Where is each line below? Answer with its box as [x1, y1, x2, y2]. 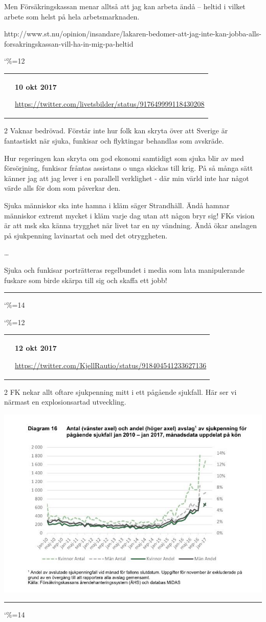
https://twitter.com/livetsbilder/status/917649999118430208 [15, 98, 205, 109]
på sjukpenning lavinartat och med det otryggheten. [4, 230, 168, 240]
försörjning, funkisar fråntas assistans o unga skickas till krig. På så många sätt [4, 163, 253, 173]
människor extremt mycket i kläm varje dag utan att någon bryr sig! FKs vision [4, 210, 255, 220]
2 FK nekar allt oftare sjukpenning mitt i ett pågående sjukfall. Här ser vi [4, 386, 237, 397]
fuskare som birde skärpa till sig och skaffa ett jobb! [4, 274, 167, 285]
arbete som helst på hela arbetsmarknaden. [4, 11, 140, 22]
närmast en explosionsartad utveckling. [4, 396, 126, 407]
